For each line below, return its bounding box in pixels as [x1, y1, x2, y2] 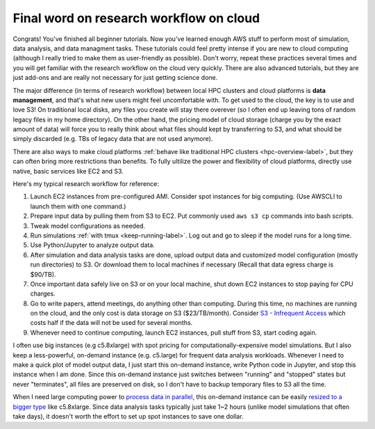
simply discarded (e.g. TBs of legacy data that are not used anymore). [12, 135, 213, 143]
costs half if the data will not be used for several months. [30, 319, 193, 327]
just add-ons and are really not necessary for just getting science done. [12, 74, 218, 82]
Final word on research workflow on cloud [12, 10, 260, 26]
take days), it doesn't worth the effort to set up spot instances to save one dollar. [12, 412, 244, 420]
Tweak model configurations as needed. [30, 221, 146, 230]
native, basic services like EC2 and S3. [12, 167, 124, 175]
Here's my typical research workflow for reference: [12, 180, 160, 188]
